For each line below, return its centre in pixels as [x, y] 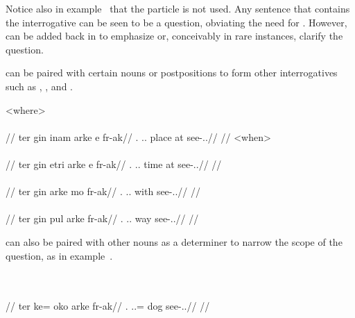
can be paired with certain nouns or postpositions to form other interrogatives [172, 73]
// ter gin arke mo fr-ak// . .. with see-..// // [103, 191]
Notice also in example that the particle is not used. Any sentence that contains [178, 8]
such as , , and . [39, 86]
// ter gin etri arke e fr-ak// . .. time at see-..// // [114, 164]
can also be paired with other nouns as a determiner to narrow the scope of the [174, 241]
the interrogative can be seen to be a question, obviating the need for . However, [176, 22]
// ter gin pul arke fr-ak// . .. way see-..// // [102, 218]
